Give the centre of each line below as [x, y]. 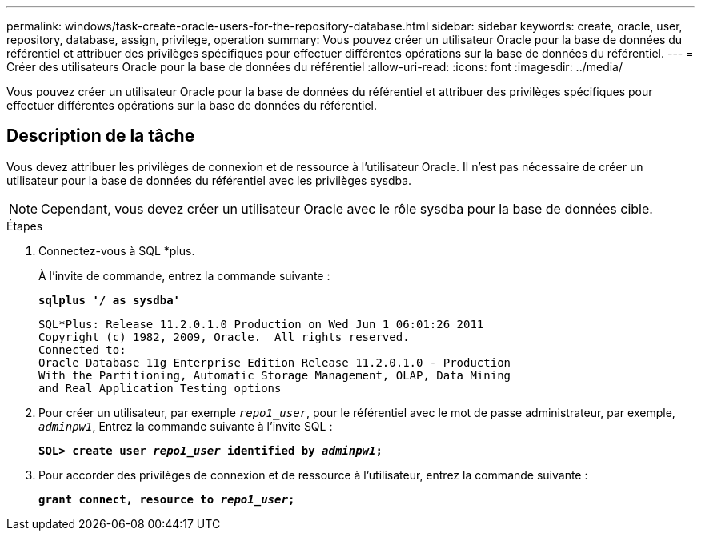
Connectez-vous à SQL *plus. [117, 250]
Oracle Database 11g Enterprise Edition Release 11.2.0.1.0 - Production [275, 362]
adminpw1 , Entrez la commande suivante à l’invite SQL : [186, 426]
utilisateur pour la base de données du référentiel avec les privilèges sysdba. [209, 180]
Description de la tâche [101, 136]
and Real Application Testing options [160, 388]
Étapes [25, 226]
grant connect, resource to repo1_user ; [167, 499]
